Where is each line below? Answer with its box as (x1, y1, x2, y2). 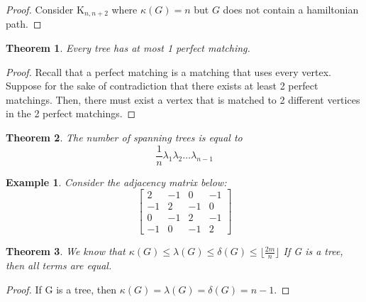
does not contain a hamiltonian (223, 2, 359, 16)
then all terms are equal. (6, 258, 112, 273)
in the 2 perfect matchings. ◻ (6, 106, 136, 121)
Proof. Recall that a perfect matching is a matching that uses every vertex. (6, 64, 331, 79)
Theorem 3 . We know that (6, 244, 126, 259)
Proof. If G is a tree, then (6, 281, 117, 296)
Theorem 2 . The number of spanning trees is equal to (6, 130, 243, 145)
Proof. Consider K (6, 2, 84, 16)
